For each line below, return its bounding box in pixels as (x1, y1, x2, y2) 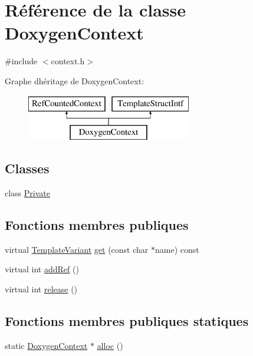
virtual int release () (5, 282, 78, 295)
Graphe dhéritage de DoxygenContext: (5, 74, 144, 87)
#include (5, 55, 38, 67)
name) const (155, 243, 199, 255)
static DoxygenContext (5, 339, 88, 351)
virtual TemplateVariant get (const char (5, 243, 149, 255)
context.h (51, 55, 85, 67)
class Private (5, 186, 50, 199)
